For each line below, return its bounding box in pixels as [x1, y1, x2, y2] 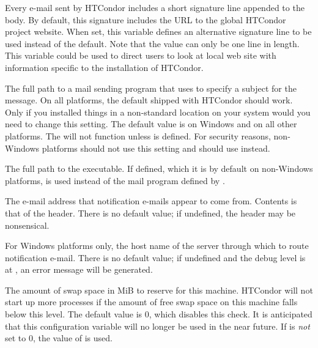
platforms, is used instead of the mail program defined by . [5, 174, 225, 187]
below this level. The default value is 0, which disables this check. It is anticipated [5, 308, 312, 320]
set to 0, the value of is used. [5, 331, 113, 344]
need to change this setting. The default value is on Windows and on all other [5, 117, 297, 130]
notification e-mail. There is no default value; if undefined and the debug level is [5, 251, 306, 264]
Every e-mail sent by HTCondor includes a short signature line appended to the [5, 1, 305, 13]
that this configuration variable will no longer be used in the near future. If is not [5, 319, 310, 332]
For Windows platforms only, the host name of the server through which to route [5, 239, 309, 252]
